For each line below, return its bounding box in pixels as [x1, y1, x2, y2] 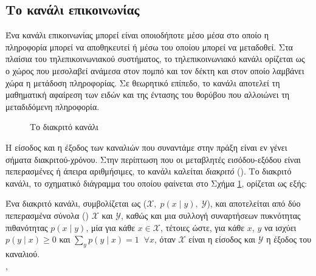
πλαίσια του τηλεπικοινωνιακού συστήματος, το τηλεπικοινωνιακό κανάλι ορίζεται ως [5, 52, 305, 65]
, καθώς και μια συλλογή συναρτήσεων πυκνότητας [120, 209, 301, 221]
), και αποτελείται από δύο [207, 197, 301, 210]
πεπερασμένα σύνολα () [5, 209, 89, 221]
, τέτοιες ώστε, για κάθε [160, 221, 245, 233]
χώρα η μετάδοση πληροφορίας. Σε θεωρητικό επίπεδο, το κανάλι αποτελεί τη [5, 76, 280, 89]
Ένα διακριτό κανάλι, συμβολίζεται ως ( [5, 197, 147, 210]
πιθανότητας [5, 221, 48, 233]
